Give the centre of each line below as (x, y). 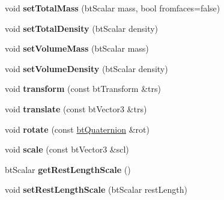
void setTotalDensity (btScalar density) (82, 28)
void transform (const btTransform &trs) (83, 89)
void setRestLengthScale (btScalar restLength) (96, 189)
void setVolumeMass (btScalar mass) (77, 48)
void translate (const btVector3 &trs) (76, 108)
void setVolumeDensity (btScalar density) (86, 68)
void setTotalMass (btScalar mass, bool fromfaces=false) (113, 8)
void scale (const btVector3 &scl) (67, 149)
